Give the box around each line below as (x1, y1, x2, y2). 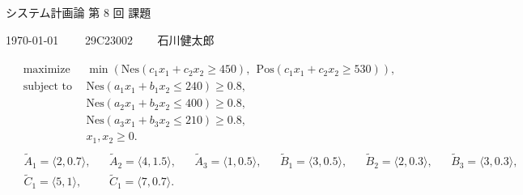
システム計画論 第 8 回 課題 (6, 4, 151, 20)
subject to (23, 81, 73, 93)
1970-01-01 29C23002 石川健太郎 (6, 31, 215, 48)
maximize (23, 64, 70, 76)
